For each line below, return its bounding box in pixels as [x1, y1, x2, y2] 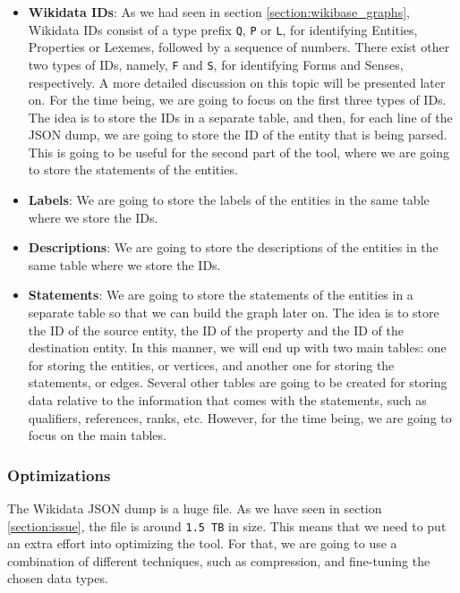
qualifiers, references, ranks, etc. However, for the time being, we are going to [28, 408, 452, 427]
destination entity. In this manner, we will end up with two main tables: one [28, 338, 447, 357]
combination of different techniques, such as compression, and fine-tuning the [7, 551, 430, 570]
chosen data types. [7, 569, 108, 588]
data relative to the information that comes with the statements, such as [28, 391, 427, 409]
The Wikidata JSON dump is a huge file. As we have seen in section [7, 499, 382, 517]
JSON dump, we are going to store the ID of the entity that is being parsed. [28, 125, 447, 144]
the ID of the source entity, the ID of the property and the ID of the [28, 320, 405, 339]
